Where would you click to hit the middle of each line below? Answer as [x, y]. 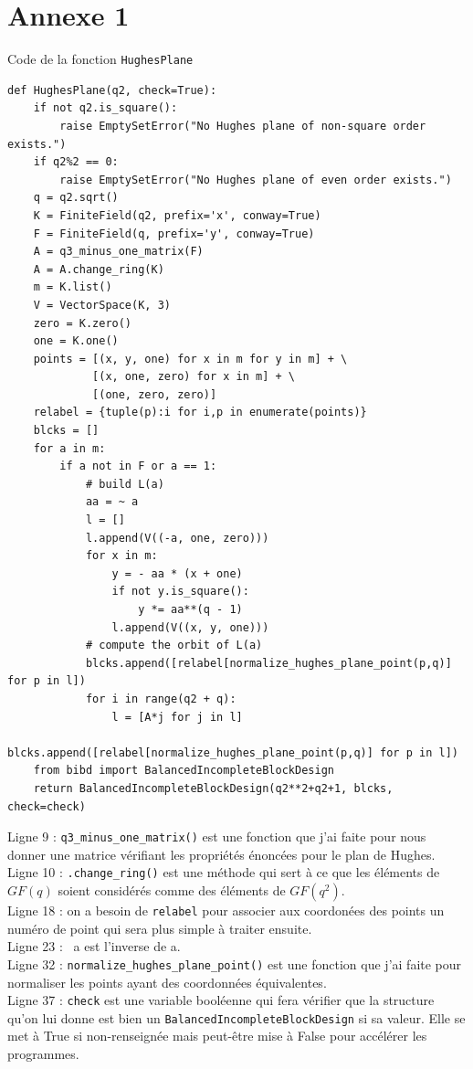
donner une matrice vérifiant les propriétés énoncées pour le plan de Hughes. [221, 854]
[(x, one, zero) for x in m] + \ [194, 377]
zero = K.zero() [83, 323]
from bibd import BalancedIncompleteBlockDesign [184, 771]
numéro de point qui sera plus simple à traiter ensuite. [160, 928]
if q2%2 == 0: [76, 162]
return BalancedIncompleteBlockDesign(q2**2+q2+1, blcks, [213, 788]
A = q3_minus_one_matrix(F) [118, 252]
